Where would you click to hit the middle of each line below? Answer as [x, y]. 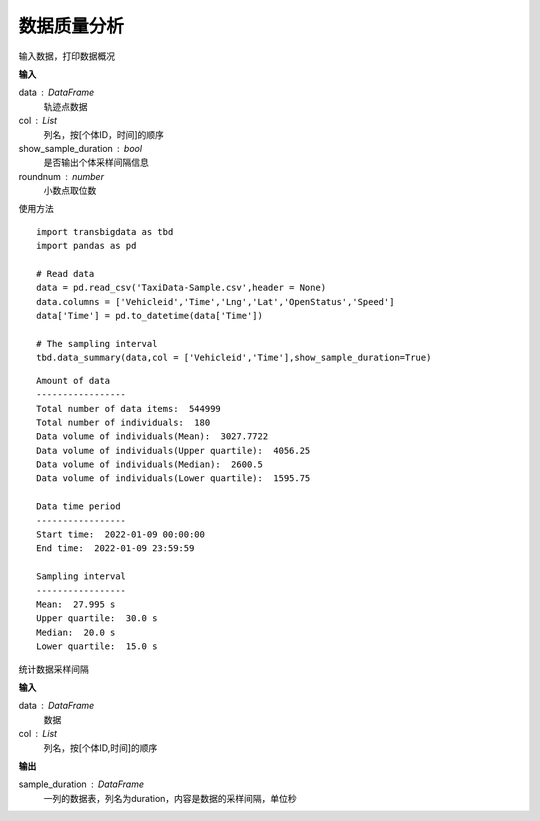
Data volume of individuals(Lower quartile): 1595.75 [173, 478]
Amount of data [73, 380]
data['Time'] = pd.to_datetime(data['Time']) [150, 316]
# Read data [65, 274]
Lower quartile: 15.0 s [97, 646]
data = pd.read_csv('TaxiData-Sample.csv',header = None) [181, 288]
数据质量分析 [71, 26]
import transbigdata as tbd [105, 231]
